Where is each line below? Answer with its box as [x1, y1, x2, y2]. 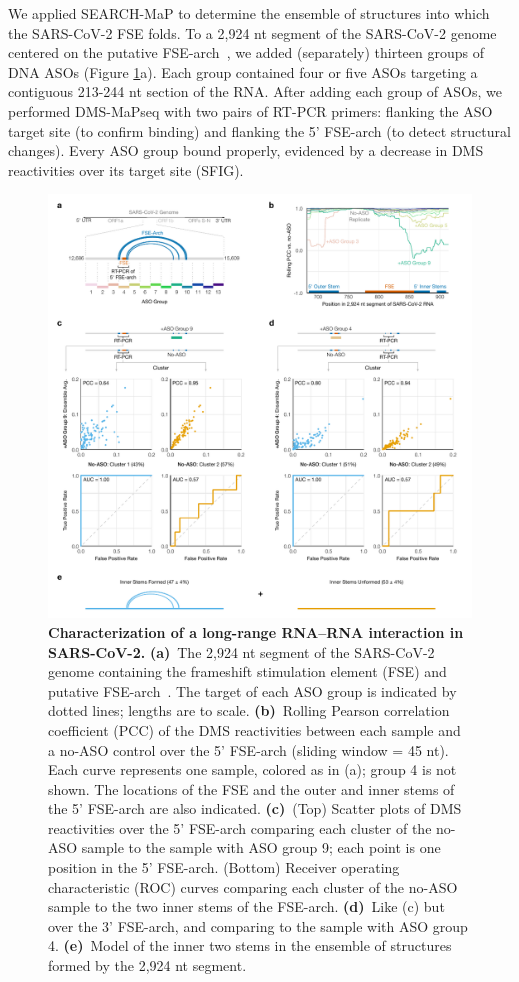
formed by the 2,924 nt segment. [48, 955, 247, 976]
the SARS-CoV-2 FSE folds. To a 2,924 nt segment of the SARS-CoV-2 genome [8, 22, 497, 43]
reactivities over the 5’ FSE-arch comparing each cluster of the [48, 817, 432, 838]
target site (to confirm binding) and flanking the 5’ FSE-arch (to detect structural [8, 120, 511, 141]
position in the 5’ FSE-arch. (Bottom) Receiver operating [48, 857, 400, 878]
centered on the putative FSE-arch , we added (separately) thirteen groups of [8, 42, 484, 63]
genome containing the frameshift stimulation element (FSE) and [48, 661, 447, 682]
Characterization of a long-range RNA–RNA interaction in [48, 621, 464, 642]
